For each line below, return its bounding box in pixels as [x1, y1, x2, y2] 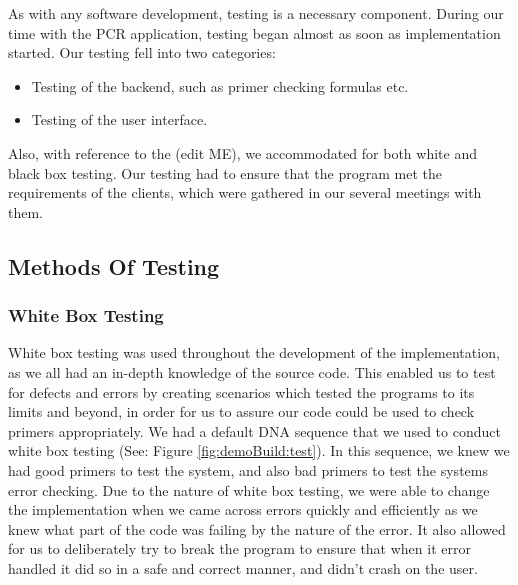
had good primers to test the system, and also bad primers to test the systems [8, 459, 488, 480]
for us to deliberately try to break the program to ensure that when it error [8, 538, 471, 559]
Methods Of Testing [8, 250, 220, 281]
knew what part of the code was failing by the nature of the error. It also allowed [8, 518, 506, 539]
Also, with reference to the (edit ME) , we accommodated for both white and [8, 142, 477, 163]
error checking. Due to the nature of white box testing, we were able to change [8, 479, 490, 500]
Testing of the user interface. [31, 109, 208, 130]
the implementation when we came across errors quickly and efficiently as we [8, 499, 478, 520]
